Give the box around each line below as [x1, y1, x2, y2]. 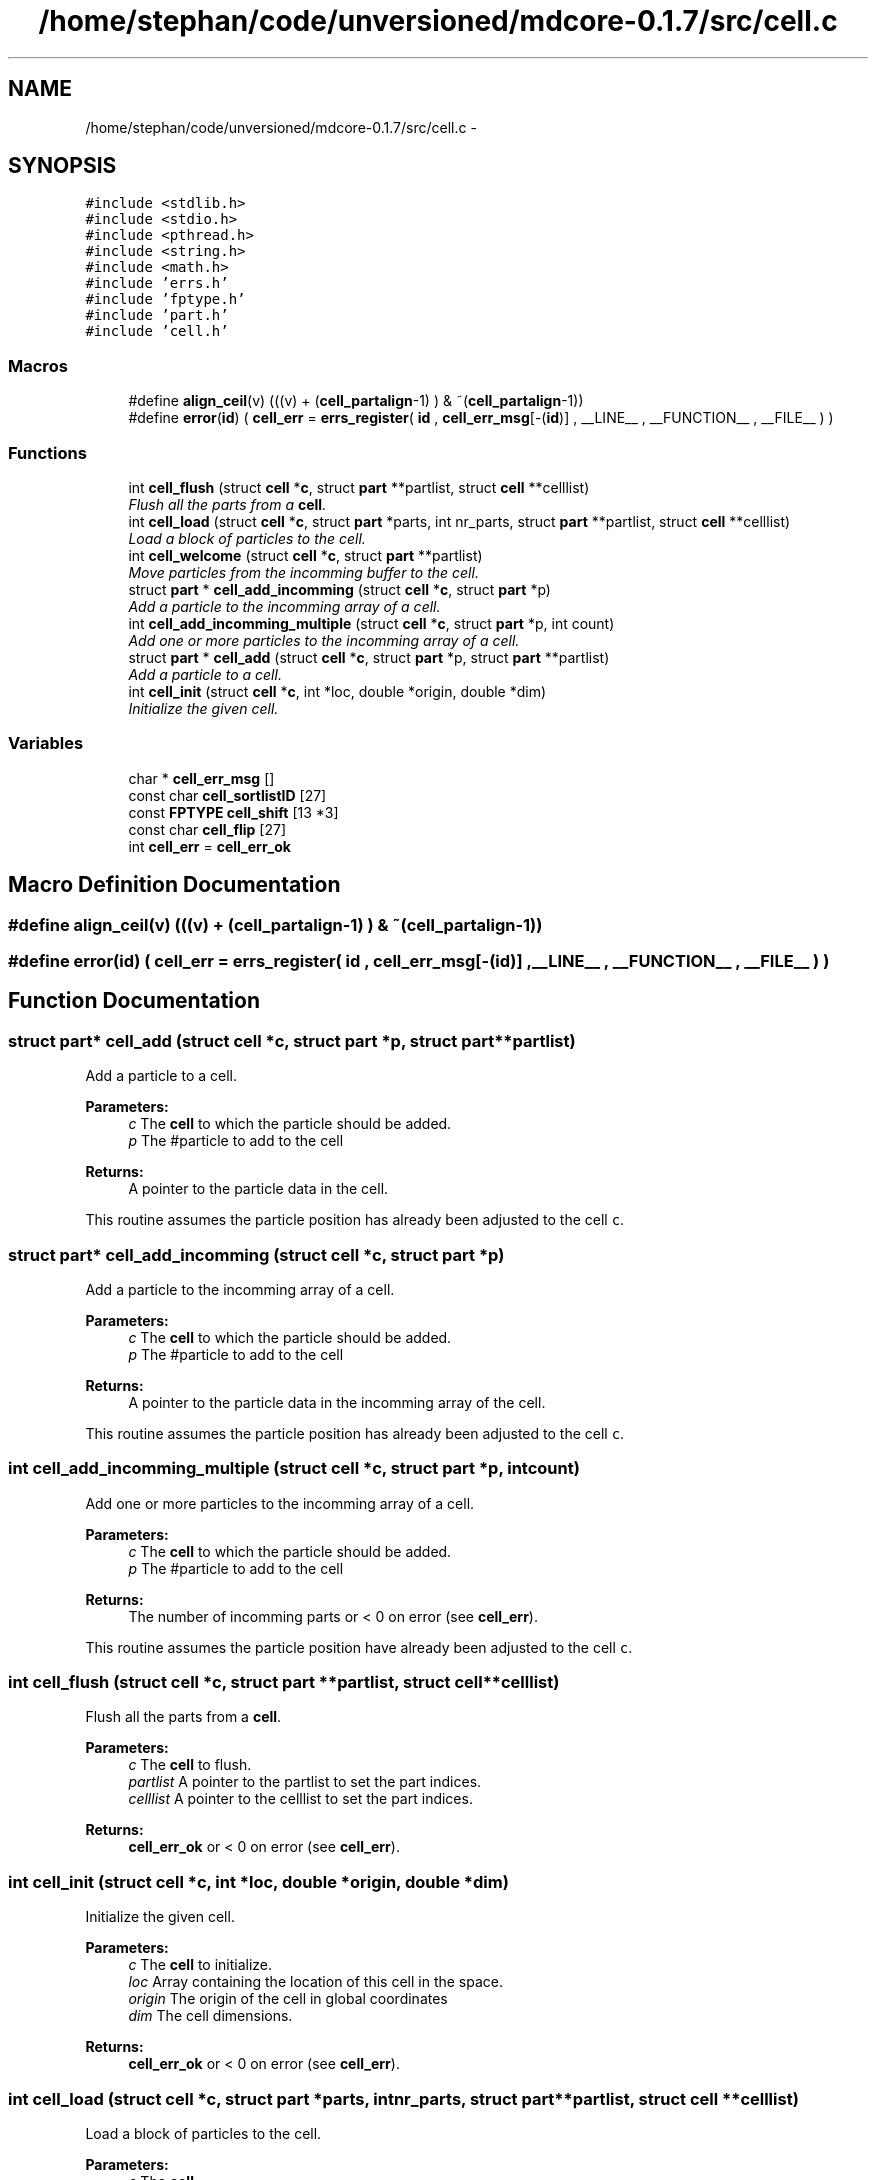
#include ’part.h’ [85, 307, 229, 324]
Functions [8, 442, 87, 463]
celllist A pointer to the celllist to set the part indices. [128, 1790, 473, 1808]
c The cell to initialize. [128, 1956, 273, 1974]
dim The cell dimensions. [128, 2007, 293, 2025]
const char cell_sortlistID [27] [128, 786, 327, 804]
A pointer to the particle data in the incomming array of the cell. [128, 1393, 546, 1411]
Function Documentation [8, 988, 260, 1014]
